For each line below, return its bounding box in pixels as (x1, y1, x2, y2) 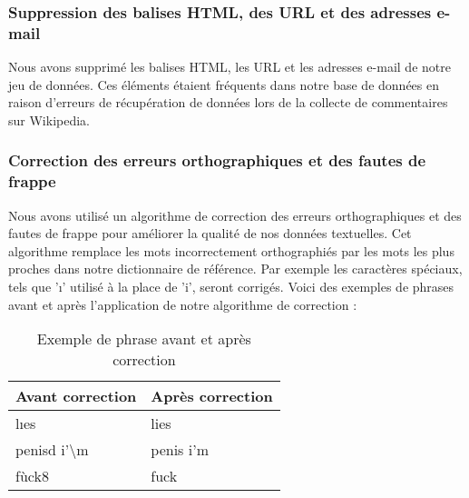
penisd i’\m (15, 439, 89, 461)
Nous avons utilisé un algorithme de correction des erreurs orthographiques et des (8, 205, 462, 224)
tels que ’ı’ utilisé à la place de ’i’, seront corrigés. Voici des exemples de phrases (8, 277, 454, 296)
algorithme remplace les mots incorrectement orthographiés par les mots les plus (8, 241, 454, 260)
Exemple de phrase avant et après (36, 328, 251, 350)
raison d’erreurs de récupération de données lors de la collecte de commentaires (8, 93, 448, 112)
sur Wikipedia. (8, 110, 90, 129)
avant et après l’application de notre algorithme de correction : (8, 294, 357, 314)
